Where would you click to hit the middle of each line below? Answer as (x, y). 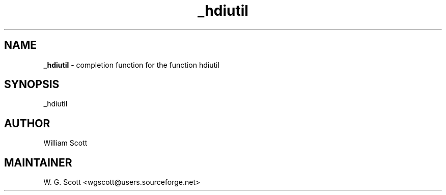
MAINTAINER (38, 162)
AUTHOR (27, 123)
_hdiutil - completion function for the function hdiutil (131, 65)
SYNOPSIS (32, 85)
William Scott (65, 143)
